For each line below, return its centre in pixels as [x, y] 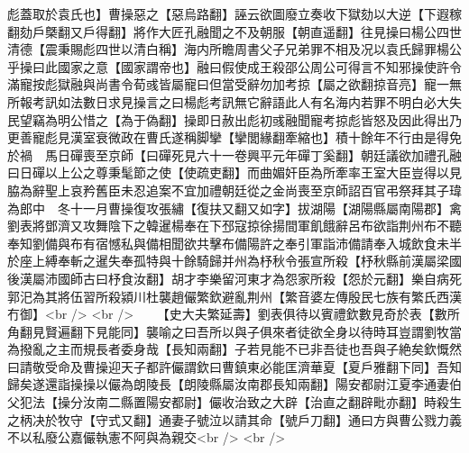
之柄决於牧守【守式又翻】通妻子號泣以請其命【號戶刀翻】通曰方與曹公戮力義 [234, 419]
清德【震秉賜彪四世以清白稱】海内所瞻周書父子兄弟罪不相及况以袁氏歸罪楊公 [234, 49]
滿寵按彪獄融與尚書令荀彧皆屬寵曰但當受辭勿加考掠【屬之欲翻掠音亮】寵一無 [234, 84]
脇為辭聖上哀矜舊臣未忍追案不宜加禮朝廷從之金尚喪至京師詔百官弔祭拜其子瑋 [234, 190]
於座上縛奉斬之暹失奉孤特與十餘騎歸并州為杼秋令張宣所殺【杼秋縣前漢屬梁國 [234, 261]
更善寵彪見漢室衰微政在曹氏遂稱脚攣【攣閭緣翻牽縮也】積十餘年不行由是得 [228, 137]
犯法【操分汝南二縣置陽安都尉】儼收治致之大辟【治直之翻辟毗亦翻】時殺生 [240, 402]
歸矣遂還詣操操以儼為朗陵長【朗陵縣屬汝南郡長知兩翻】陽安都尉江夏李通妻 [228, 384]
